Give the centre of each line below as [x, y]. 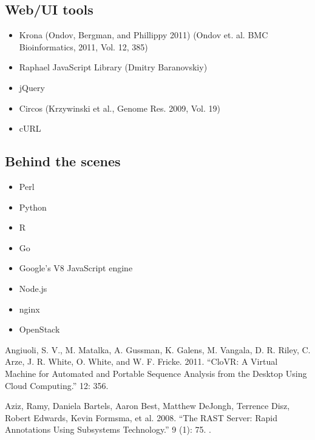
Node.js [33, 288]
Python [33, 207]
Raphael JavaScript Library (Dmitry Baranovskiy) [113, 67]
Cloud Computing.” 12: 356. [57, 385]
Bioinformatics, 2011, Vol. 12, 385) [83, 46]
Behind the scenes [63, 161]
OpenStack [39, 329]
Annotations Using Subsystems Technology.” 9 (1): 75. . [108, 429]
